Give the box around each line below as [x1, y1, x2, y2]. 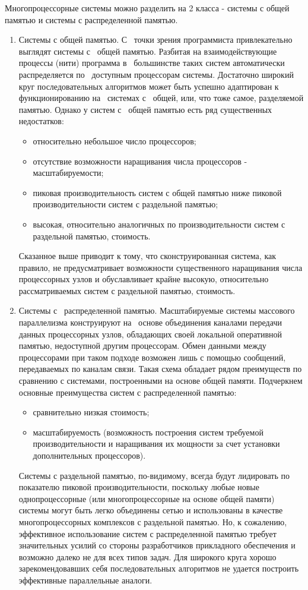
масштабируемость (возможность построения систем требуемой [33, 425, 263, 438]
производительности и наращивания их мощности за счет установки [33, 437, 280, 450]
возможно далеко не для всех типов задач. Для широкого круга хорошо [18, 550, 277, 563]
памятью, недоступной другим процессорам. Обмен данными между [18, 339, 266, 352]
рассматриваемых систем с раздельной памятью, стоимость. [18, 284, 236, 296]
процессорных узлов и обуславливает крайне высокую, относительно [18, 273, 269, 285]
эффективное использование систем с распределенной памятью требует [18, 527, 277, 539]
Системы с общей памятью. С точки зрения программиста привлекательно [18, 33, 293, 46]
